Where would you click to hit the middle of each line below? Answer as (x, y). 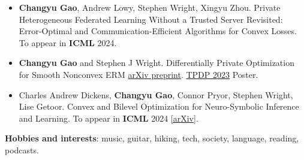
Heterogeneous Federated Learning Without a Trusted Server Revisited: (151, 19)
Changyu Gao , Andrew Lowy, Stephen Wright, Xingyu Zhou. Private (150, 7)
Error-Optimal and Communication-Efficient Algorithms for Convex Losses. (158, 31)
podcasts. (22, 150)
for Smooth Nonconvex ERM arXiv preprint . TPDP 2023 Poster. (139, 74)
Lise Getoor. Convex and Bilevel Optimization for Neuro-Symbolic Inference (159, 106)
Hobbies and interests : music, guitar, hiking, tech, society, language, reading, (152, 138)
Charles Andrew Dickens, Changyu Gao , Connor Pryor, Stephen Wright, (156, 94)
